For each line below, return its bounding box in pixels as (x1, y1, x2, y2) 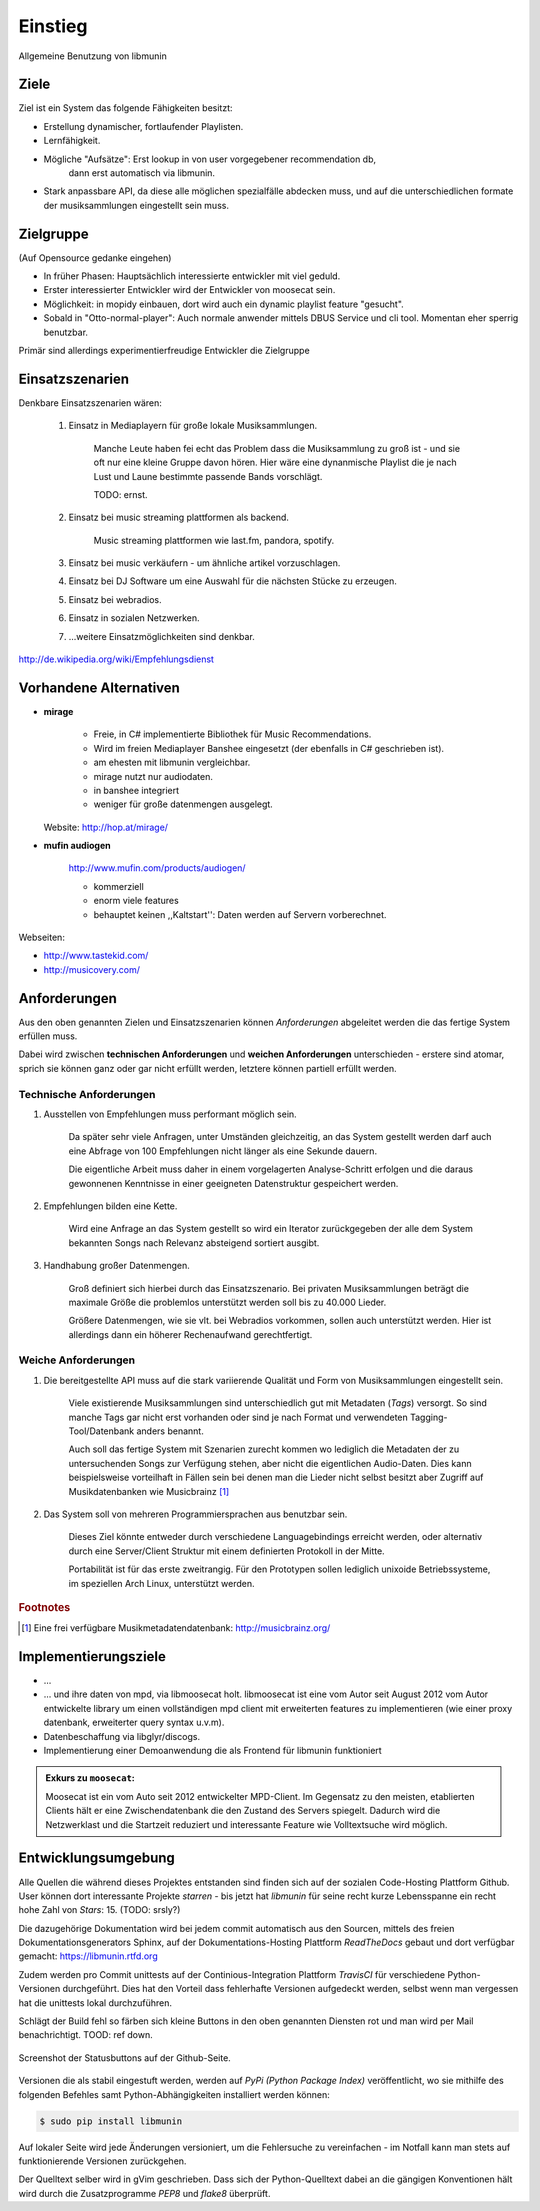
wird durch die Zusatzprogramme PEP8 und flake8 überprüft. (18, 2187, 271, 2199)
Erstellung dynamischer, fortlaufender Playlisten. (43, 120, 244, 132)
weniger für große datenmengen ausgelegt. (93, 798, 274, 810)
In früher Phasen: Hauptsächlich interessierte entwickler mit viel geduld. (43, 270, 341, 282)
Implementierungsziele (18, 1648, 167, 1665)
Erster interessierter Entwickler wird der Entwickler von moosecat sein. (43, 284, 336, 296)
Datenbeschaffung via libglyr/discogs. (43, 1730, 200, 1742)
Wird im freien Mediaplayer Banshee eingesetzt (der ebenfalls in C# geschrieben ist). (93, 742, 445, 754)
